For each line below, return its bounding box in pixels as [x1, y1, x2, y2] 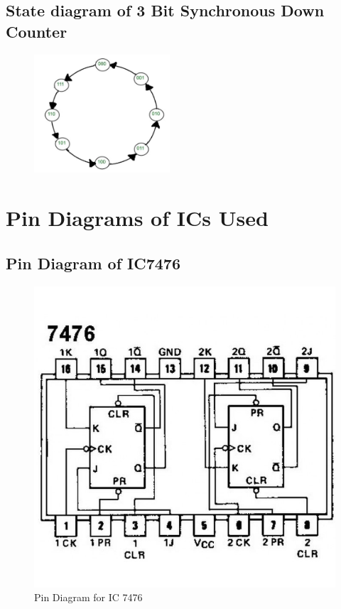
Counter [6, 20, 67, 42]
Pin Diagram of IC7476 [6, 252, 180, 274]
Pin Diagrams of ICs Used [6, 203, 269, 232]
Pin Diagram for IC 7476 [34, 590, 143, 605]
